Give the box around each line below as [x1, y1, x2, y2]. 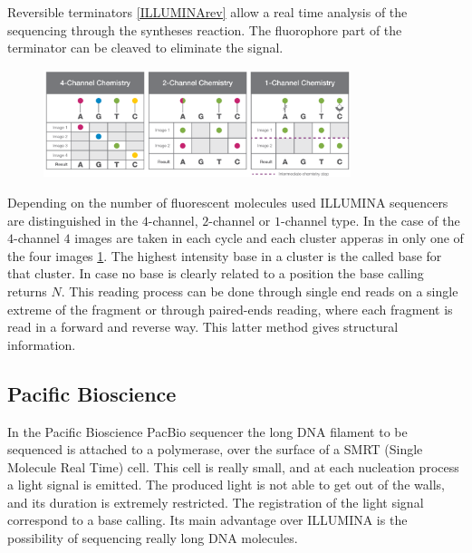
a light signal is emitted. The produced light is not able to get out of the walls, [7, 475, 445, 494]
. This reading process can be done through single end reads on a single [61, 281, 458, 300]
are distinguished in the [7, 210, 139, 229]
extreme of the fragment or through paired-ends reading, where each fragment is [7, 299, 453, 318]
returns [7, 281, 47, 300]
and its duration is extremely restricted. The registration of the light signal [7, 492, 424, 511]
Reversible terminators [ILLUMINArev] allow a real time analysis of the [7, 3, 408, 21]
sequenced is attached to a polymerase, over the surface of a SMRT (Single [7, 440, 423, 459]
